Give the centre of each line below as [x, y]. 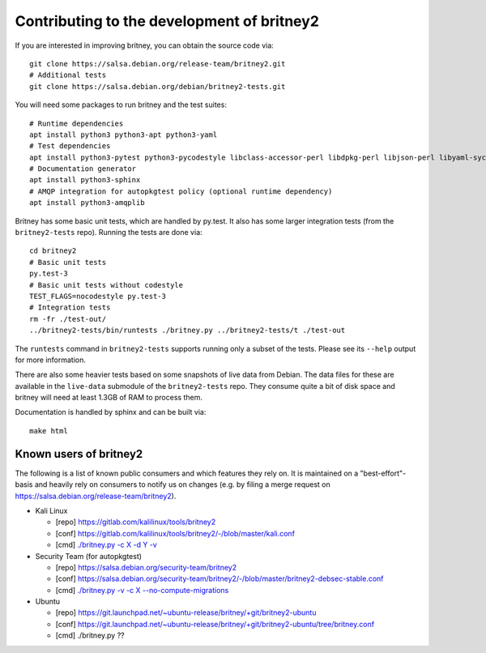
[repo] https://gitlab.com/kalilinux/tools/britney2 [136, 522]
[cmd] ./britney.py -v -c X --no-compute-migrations [142, 590]
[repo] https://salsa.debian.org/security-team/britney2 [146, 567]
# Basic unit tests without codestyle [107, 285]
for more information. [51, 360]
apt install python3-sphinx [85, 180]
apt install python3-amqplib [87, 203]
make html [49, 431]
